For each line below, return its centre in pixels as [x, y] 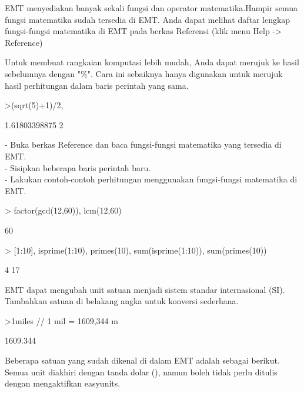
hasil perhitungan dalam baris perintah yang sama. [97, 85]
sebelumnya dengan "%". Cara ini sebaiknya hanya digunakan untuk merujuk [144, 73]
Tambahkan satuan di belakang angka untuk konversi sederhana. [122, 301]
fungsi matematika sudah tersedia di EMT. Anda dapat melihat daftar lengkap [148, 19]
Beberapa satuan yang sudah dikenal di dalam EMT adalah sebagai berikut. [142, 360]
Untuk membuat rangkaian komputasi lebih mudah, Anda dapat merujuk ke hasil [152, 62]
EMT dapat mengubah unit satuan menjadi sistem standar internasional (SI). [145, 289]
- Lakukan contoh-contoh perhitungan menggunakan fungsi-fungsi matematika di [151, 179]
